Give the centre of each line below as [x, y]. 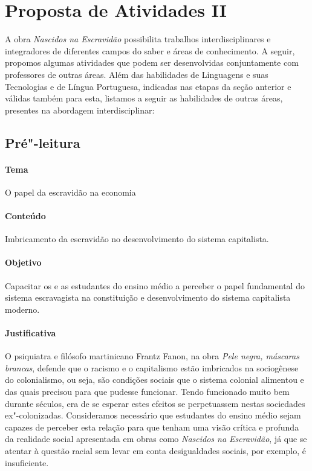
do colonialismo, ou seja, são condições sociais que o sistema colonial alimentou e [154, 380]
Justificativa [31, 333]
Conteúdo [25, 216]
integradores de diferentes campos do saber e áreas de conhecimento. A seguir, [150, 50]
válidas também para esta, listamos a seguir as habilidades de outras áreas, [144, 98]
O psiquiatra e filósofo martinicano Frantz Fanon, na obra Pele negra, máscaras [152, 356]
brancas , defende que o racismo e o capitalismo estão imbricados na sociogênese [152, 367]
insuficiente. [27, 462]
